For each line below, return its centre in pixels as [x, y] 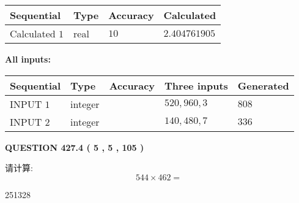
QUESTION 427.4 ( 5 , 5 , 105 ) [75, 147]
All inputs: [28, 59]
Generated [263, 85]
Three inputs [196, 85]
